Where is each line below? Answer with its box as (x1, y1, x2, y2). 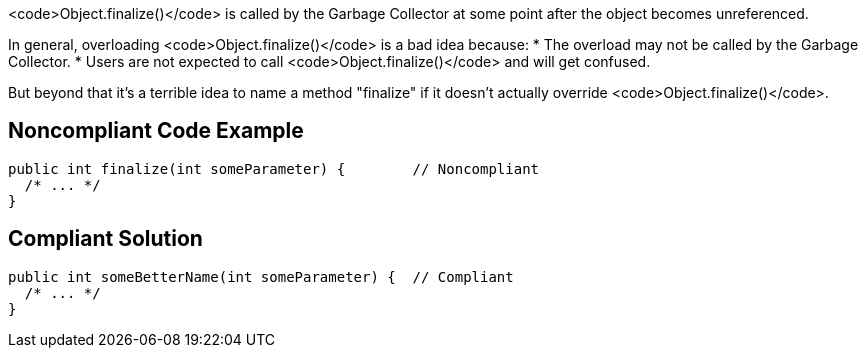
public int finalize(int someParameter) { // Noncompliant (8, 160, 540, 177)
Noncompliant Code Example (8, 118, 304, 144)
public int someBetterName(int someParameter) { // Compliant (8, 268, 514, 285)
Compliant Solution (8, 226, 203, 252)
